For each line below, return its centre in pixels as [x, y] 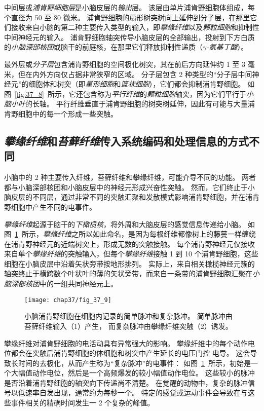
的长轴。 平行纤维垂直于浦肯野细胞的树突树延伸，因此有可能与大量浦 [140, 104]
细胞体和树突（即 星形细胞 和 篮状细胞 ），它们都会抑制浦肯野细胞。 [137, 84]
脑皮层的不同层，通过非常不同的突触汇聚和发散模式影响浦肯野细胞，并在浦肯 [132, 197]
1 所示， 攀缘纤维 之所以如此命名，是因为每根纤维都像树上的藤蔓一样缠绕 [135, 234]
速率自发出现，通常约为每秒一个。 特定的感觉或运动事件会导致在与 [136, 393]
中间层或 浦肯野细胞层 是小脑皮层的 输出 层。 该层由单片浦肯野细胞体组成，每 [129, 7]
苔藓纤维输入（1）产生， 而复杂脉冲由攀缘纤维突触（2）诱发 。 [128, 326]
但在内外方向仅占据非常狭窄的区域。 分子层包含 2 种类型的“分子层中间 [135, 74]
